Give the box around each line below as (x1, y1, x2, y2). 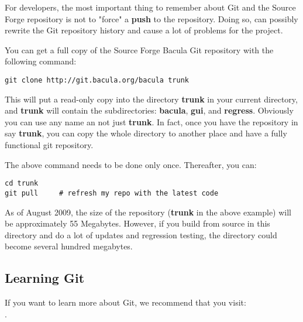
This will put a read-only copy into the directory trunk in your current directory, (5, 93, 298, 105)
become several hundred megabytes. (5, 240, 133, 252)
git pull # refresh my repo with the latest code (5, 189, 219, 197)
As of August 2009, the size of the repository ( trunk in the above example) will (5, 205, 291, 218)
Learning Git (5, 269, 85, 287)
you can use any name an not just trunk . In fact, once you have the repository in (5, 115, 298, 128)
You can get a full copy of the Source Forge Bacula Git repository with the (5, 43, 274, 56)
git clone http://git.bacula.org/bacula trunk (5, 76, 189, 84)
